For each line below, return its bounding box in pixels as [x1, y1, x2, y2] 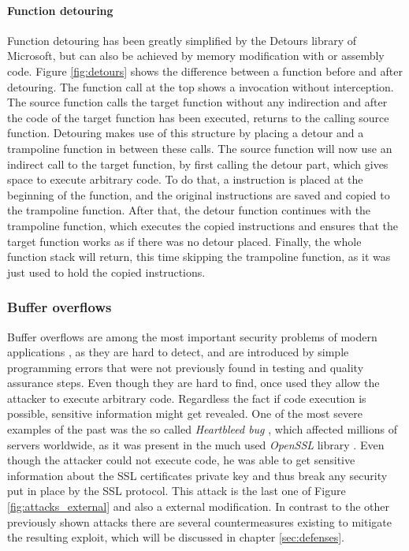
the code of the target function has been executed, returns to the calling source [7, 109, 389, 125]
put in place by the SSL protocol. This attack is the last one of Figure [7, 482, 346, 499]
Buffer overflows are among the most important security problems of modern [7, 328, 377, 344]
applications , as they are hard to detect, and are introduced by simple [7, 344, 349, 360]
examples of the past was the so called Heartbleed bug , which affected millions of [7, 421, 398, 437]
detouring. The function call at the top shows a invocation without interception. [7, 78, 394, 95]
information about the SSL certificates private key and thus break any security [7, 467, 388, 483]
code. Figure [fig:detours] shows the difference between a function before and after [7, 62, 403, 79]
